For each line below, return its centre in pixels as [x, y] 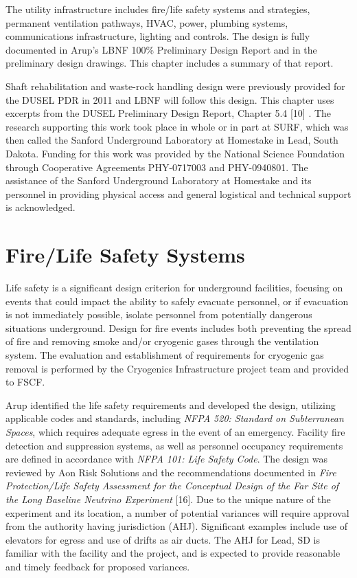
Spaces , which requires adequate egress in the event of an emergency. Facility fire [175, 431]
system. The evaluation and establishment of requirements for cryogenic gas [165, 355]
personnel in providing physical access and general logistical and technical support [178, 193]
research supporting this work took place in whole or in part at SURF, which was [177, 126]
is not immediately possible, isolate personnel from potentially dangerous [159, 314]
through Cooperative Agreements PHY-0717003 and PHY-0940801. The [157, 167]
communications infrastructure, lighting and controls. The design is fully [158, 36]
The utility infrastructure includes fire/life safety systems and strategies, [158, 9]
